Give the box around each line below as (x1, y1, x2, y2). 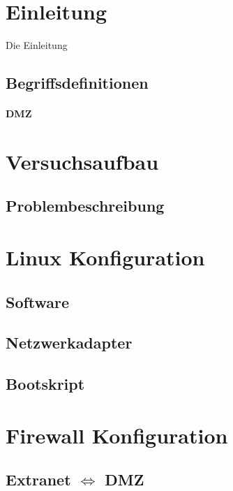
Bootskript (6, 373, 85, 395)
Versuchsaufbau (6, 147, 159, 175)
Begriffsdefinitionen (6, 72, 149, 94)
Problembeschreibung (6, 195, 165, 217)
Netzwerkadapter (6, 332, 133, 353)
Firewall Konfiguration (6, 420, 228, 449)
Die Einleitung (6, 38, 68, 52)
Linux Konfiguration (6, 243, 205, 272)
